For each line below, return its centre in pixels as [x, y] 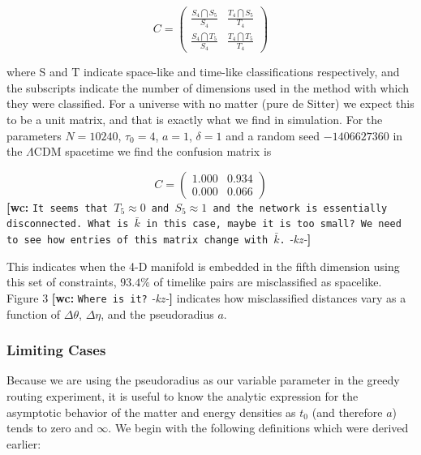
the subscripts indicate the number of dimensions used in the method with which [208, 87]
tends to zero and [50, 428]
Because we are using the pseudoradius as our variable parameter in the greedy [203, 380]
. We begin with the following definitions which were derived [258, 428]
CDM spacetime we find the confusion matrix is [153, 151]
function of [34, 313]
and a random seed [273, 135]
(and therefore [347, 412]
